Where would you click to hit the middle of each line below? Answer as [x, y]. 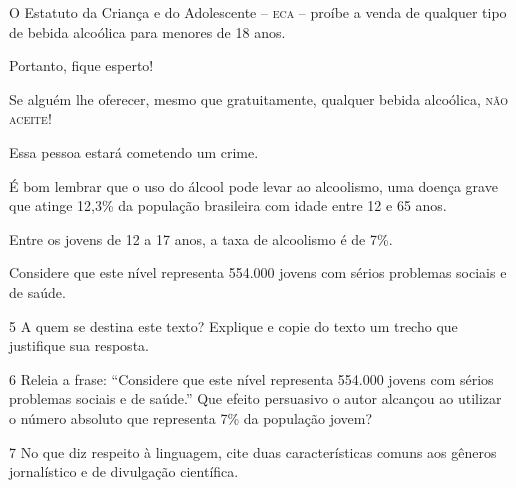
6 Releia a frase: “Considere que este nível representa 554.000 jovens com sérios [251, 378]
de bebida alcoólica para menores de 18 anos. [147, 31]
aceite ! [30, 118]
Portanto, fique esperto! [81, 65]
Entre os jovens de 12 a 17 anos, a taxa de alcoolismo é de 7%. [201, 238]
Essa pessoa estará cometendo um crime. [134, 151]
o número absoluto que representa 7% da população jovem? [191, 417]
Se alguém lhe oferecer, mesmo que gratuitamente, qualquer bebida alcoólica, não [259, 98]
